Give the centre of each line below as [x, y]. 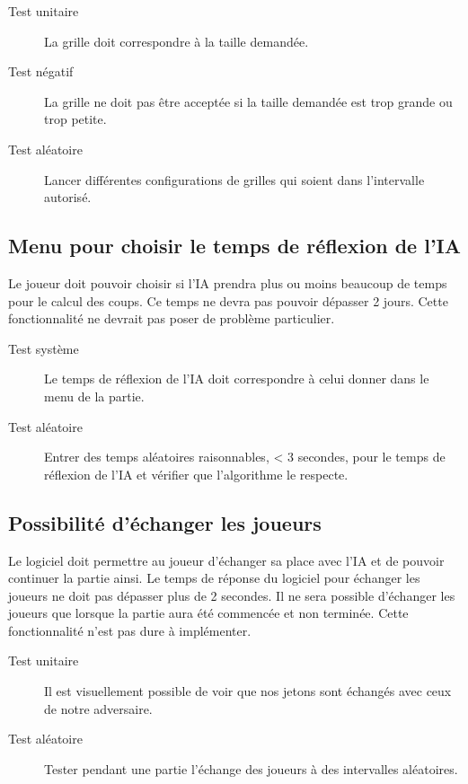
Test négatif [41, 71]
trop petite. [75, 119]
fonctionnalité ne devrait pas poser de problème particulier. [172, 318]
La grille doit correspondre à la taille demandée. [177, 41]
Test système [44, 348]
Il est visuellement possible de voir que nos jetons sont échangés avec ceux [248, 691]
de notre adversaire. [98, 708]
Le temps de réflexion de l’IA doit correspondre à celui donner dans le [237, 379]
